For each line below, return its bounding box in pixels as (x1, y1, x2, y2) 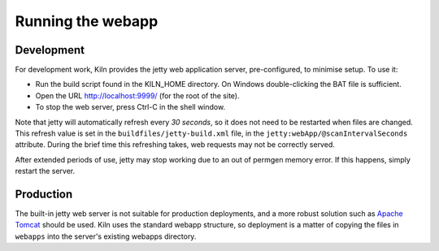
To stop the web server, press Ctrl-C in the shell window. (35, 102, 226, 112)
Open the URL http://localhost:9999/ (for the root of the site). (35, 90, 240, 101)
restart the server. (15, 167, 76, 176)
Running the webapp (15, 12, 159, 30)
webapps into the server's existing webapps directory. (15, 232, 197, 241)
